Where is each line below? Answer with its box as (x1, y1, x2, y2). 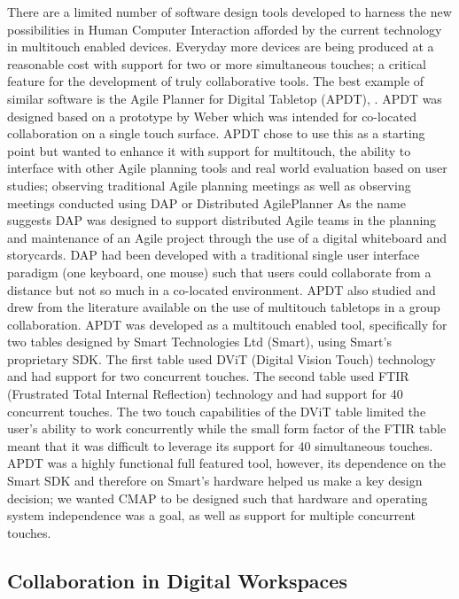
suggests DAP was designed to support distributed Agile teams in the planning (7, 211, 437, 229)
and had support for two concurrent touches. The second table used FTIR (7, 367, 409, 385)
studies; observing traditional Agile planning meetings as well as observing (7, 175, 411, 194)
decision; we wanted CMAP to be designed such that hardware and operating (7, 488, 428, 507)
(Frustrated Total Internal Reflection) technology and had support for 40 (7, 385, 403, 403)
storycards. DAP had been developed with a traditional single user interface (7, 245, 420, 264)
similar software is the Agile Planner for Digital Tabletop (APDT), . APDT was (7, 89, 442, 107)
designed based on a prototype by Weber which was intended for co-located (7, 106, 416, 125)
